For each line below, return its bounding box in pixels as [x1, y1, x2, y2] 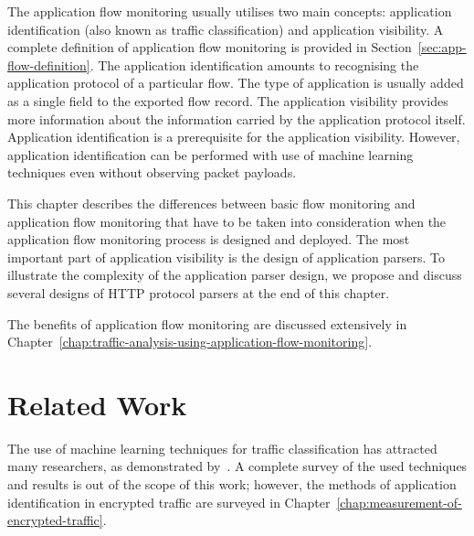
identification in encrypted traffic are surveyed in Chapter [7, 492, 331, 511]
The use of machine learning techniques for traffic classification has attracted [7, 438, 437, 457]
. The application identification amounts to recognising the [90, 55, 419, 74]
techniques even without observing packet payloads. [7, 163, 297, 182]
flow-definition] [7, 55, 90, 74]
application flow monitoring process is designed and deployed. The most [7, 230, 410, 249]
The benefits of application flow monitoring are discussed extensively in [7, 314, 407, 333]
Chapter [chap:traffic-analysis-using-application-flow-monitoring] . [7, 332, 373, 351]
